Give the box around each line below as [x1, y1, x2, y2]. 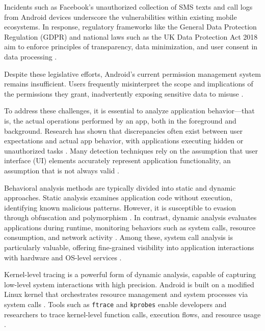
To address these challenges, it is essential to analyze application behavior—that [4, 105, 255, 116]
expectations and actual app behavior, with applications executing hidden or [4, 135, 244, 146]
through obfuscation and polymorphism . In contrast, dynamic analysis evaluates [4, 212, 257, 223]
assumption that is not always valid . [4, 165, 119, 175]
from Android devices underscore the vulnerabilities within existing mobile [4, 11, 237, 22]
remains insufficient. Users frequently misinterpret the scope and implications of [4, 78, 253, 89]
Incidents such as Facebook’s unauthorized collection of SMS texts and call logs [4, 2, 253, 12]
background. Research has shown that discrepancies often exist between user [4, 125, 243, 136]
